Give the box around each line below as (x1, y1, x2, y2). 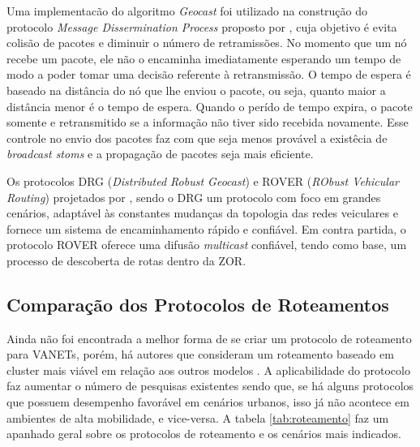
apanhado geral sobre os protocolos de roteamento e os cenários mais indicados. (6, 425, 401, 442)
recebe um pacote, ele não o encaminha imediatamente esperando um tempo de (6, 49, 401, 67)
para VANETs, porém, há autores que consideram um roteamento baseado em (6, 346, 394, 363)
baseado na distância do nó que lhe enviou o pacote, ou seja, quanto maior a (6, 81, 386, 98)
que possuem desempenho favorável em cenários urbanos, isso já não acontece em (6, 393, 409, 410)
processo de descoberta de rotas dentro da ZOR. (6, 251, 246, 269)
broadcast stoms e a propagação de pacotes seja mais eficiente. (6, 145, 314, 162)
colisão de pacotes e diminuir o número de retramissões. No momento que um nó (6, 34, 407, 51)
